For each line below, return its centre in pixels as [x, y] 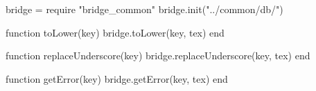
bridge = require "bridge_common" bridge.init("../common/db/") [144, 9]
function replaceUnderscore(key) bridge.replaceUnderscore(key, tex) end [158, 55]
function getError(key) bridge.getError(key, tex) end [117, 78]
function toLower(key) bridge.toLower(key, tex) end [115, 32]
